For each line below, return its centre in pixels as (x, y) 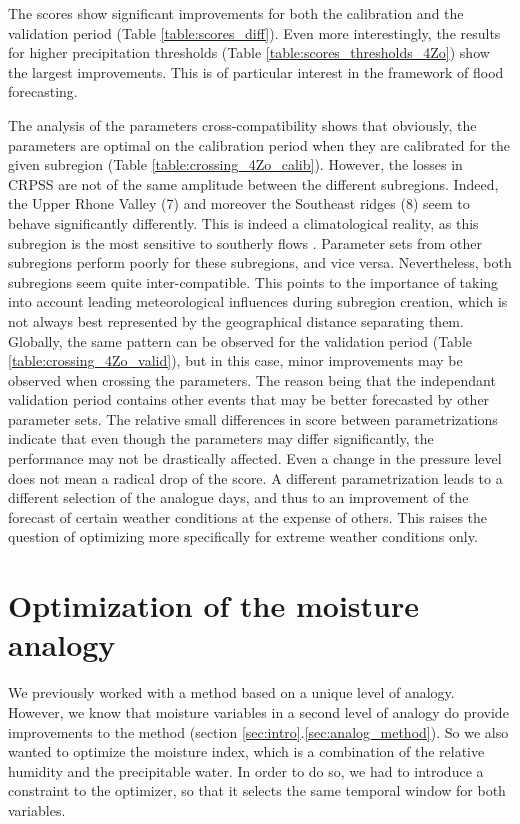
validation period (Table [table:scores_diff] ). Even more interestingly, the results (254, 32)
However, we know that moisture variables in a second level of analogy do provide (258, 711)
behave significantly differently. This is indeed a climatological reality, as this (243, 222)
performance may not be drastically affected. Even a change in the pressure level (255, 458)
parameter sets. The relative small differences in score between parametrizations (253, 418)
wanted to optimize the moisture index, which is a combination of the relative (246, 751)
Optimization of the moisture (213, 605)
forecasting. (43, 91)
